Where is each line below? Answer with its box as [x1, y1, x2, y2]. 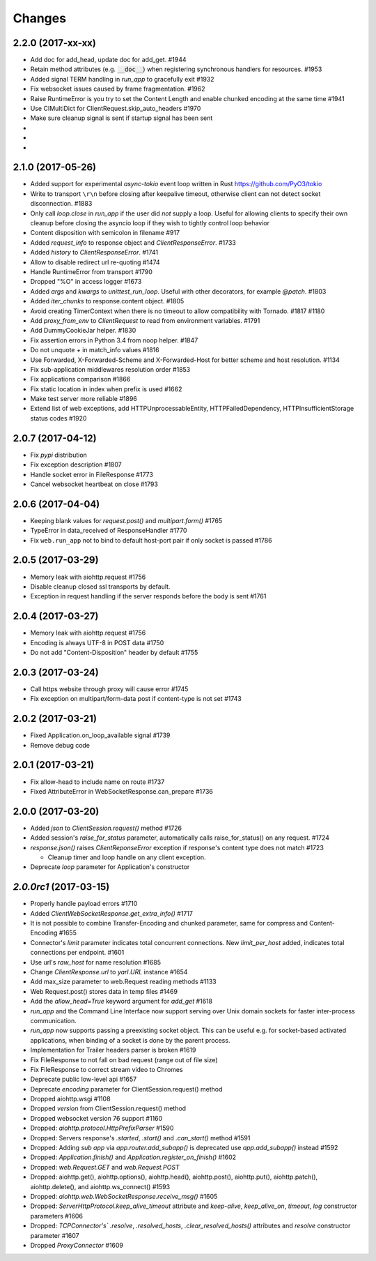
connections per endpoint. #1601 [30, 949, 125, 957]
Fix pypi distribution [30, 451, 87, 459]
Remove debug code [30, 741, 91, 749]
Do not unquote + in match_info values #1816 [30, 346, 159, 354]
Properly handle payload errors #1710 [30, 900, 138, 908]
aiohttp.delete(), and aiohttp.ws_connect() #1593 [30, 1182, 171, 1191]
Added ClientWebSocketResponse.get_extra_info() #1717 [30, 909, 193, 917]
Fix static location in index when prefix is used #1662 [30, 384, 182, 393]
